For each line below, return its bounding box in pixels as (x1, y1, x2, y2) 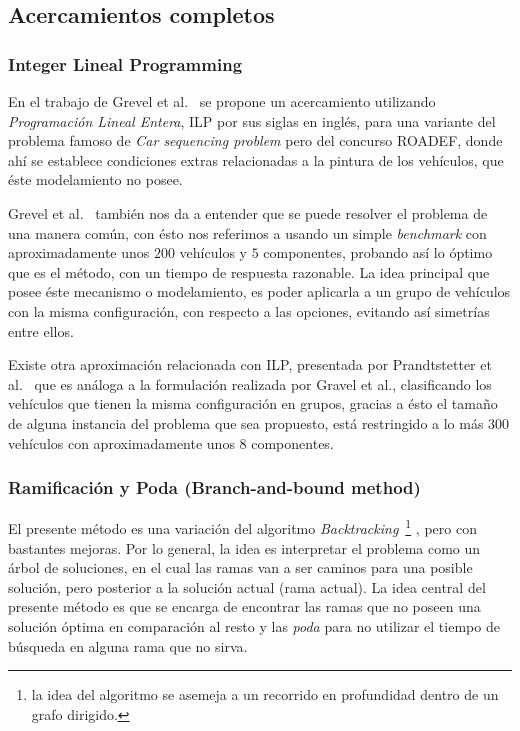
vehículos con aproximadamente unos (8, 432, 235, 453)
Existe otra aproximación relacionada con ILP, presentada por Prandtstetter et (8, 354, 492, 375)
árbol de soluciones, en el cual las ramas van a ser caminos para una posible (8, 557, 473, 578)
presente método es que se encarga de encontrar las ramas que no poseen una (8, 596, 481, 617)
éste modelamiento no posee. (8, 169, 183, 190)
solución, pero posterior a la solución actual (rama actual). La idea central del (8, 576, 486, 597)
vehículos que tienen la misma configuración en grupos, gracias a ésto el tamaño (8, 393, 498, 414)
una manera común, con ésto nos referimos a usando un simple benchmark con (8, 222, 487, 243)
